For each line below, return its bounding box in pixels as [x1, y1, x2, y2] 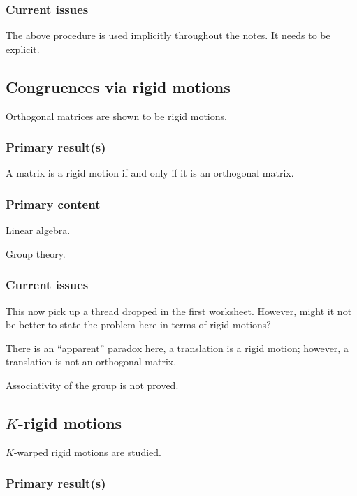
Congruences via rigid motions [6, 75, 231, 97]
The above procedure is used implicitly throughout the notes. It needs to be [6, 28, 330, 43]
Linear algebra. [6, 223, 71, 238]
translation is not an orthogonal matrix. [6, 354, 177, 369]
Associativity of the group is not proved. [6, 378, 179, 393]
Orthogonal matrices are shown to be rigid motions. [6, 108, 227, 123]
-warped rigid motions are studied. [13, 444, 161, 459]
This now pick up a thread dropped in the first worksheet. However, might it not [6, 303, 352, 318]
